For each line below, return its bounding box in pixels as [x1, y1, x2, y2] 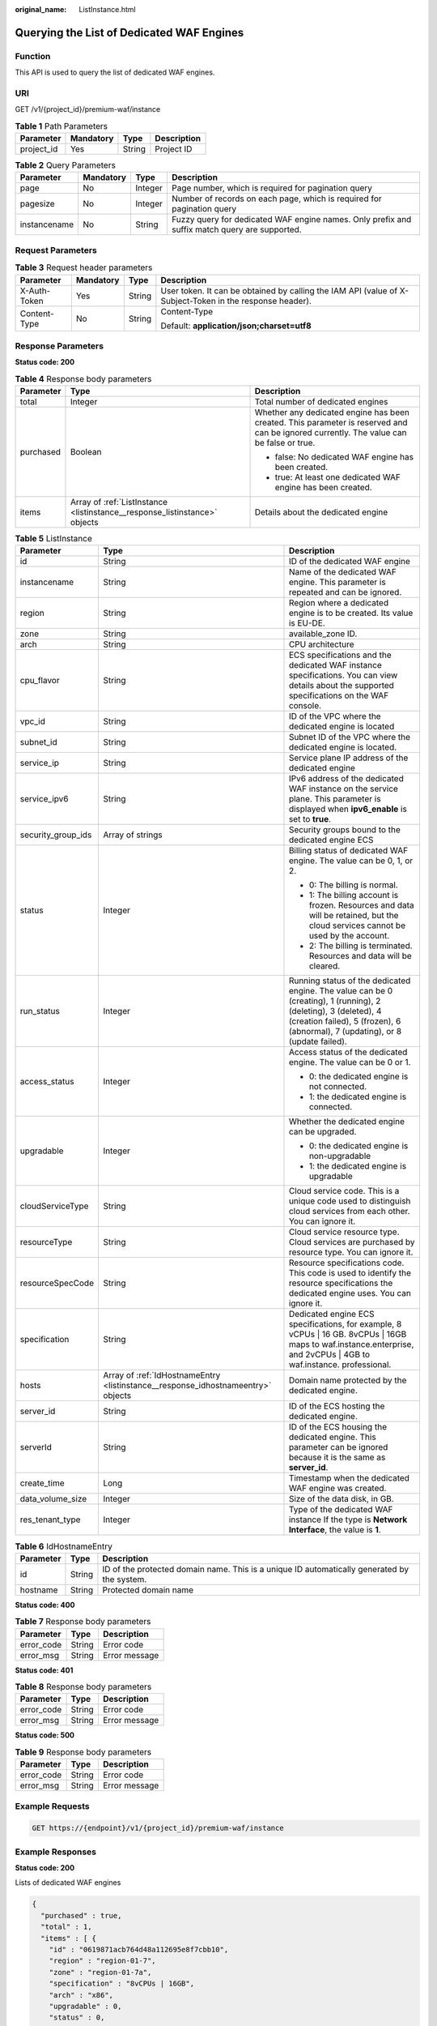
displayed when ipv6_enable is [288, 803, 408, 814]
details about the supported [288, 680, 394, 691]
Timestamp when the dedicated [288, 1472, 410, 1484]
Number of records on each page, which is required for [171, 193, 382, 204]
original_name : [15, 5, 67, 14]
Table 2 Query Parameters [15, 160, 117, 171]
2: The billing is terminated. [308, 940, 413, 951]
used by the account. [308, 930, 390, 942]
